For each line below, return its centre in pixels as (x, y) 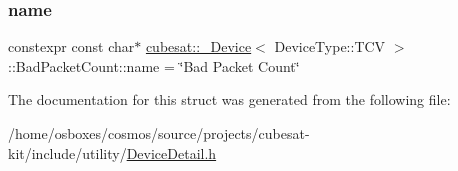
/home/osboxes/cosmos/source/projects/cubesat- (159, 133)
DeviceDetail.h (171, 152)
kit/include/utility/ (67, 152)
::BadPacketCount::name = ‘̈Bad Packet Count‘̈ (154, 65)
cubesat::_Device (198, 46)
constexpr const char (71, 46)
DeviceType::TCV (330, 46)
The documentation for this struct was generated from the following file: (229, 99)
